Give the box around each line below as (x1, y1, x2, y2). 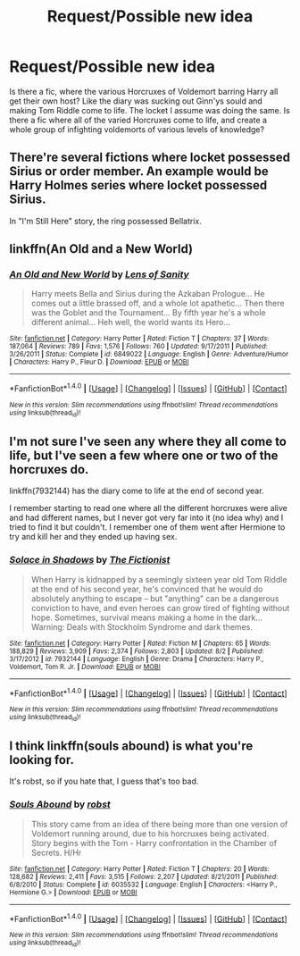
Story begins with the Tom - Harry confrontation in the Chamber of (30, 837, 278, 848)
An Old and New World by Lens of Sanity (9, 268, 189, 281)
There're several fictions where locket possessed (9, 150, 290, 165)
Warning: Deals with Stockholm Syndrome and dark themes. (30, 621, 253, 632)
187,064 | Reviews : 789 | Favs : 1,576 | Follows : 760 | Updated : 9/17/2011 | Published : (9, 342, 268, 351)
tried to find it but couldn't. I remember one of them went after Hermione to (9, 522, 286, 533)
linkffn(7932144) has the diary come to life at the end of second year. (9, 485, 264, 497)
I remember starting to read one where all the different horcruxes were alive (9, 503, 288, 514)
